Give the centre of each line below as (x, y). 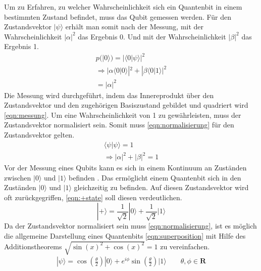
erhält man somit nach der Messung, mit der (135, 27)
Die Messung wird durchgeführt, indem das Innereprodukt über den (109, 95)
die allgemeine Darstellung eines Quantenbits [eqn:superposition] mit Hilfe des (125, 236)
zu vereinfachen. (185, 246)
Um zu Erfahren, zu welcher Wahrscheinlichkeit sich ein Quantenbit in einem (123, 7)
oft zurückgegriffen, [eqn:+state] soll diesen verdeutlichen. (93, 197)
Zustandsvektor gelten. (39, 134)
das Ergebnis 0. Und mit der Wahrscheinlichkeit (152, 36)
